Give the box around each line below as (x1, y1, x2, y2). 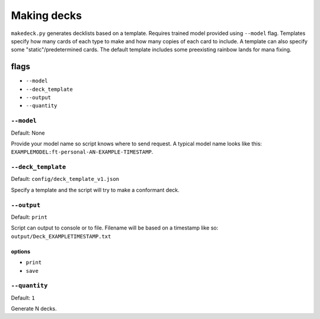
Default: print (11, 213, 47, 221)
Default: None (11, 129, 45, 136)
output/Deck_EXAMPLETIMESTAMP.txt (11, 233, 111, 240)
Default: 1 (11, 294, 35, 301)
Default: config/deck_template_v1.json (11, 176, 120, 183)
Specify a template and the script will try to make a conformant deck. (11, 186, 180, 193)
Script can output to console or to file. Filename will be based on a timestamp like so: (11, 224, 219, 231)
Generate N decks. (11, 305, 57, 312)
